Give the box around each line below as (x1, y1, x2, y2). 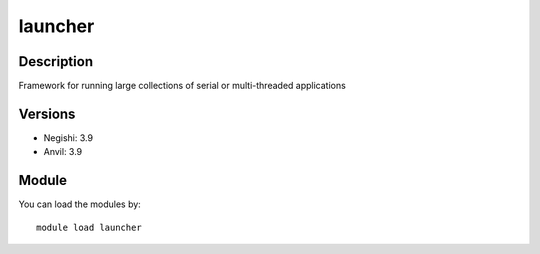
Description (18, 53, 94, 70)
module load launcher (36, 221, 142, 233)
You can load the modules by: (18, 198, 142, 210)
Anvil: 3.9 (43, 146, 83, 158)
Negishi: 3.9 (43, 131, 94, 144)
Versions (18, 105, 76, 122)
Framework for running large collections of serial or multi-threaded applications (18, 80, 347, 92)
